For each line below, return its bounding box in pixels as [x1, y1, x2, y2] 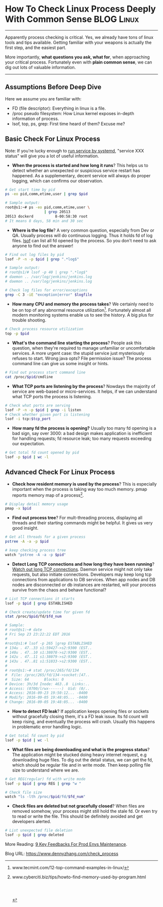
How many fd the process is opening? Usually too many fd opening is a [12, 425, 157, 431]
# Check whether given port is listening [5, 412, 90, 417]
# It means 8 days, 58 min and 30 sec [5, 218, 83, 223]
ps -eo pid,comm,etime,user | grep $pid [5, 192, 88, 197]
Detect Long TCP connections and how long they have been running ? [12, 561, 155, 567]
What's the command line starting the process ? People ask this [12, 340, 142, 346]
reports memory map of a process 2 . [12, 491, 84, 498]
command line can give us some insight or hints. [12, 361, 109, 367]
